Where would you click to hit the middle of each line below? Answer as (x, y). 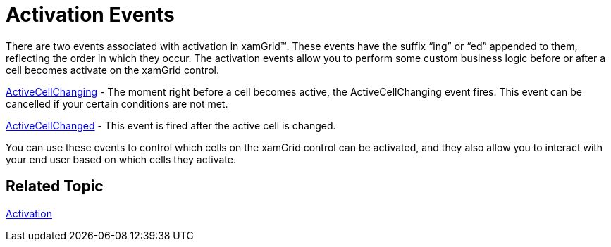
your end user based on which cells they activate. (121, 159)
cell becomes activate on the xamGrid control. (112, 70)
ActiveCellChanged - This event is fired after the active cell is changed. (171, 125)
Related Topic (55, 186)
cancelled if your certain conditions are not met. (117, 103)
